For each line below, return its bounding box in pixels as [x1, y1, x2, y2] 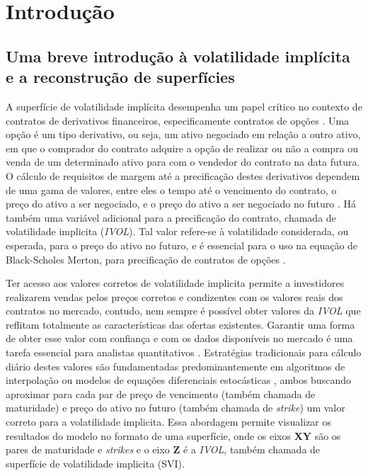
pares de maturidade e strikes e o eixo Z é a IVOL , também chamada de [6, 442, 321, 457]
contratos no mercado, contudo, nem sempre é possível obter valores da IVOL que [6, 303, 361, 318]
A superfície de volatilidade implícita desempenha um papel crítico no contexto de [6, 98, 362, 113]
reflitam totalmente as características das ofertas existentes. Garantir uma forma [6, 317, 355, 331]
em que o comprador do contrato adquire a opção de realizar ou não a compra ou [6, 140, 359, 155]
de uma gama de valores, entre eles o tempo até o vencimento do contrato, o [6, 182, 337, 197]
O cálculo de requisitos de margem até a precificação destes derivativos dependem [6, 168, 360, 183]
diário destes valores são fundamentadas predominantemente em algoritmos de [6, 358, 345, 373]
